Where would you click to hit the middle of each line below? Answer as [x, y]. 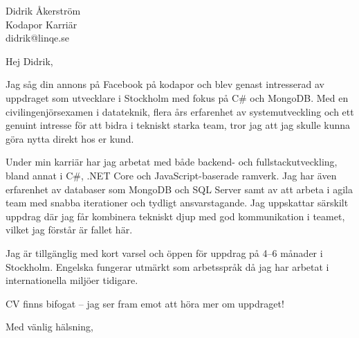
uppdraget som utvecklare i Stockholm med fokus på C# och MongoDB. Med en [177, 97]
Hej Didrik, [29, 61]
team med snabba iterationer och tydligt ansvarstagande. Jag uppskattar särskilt [177, 203]
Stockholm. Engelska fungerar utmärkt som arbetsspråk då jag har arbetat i [167, 266]
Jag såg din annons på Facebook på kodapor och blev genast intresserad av [165, 84]
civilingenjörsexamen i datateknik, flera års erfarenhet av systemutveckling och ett [180, 111]
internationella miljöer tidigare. [72, 280]
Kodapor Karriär [42, 24]
